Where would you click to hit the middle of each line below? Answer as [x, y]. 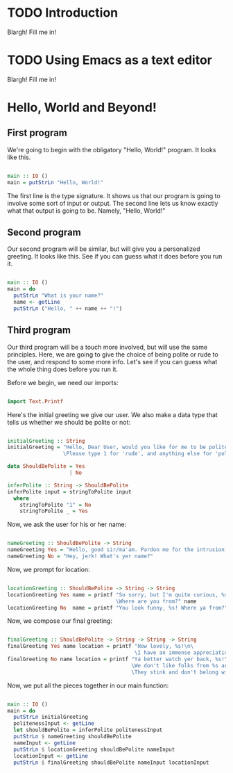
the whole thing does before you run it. [63, 369]
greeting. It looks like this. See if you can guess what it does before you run [115, 257]
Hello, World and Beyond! [82, 107]
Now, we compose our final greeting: [60, 621]
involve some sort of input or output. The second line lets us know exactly [113, 203]
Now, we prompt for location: [49, 569]
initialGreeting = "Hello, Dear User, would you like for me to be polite [118, 447]
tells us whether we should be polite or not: [69, 422]
